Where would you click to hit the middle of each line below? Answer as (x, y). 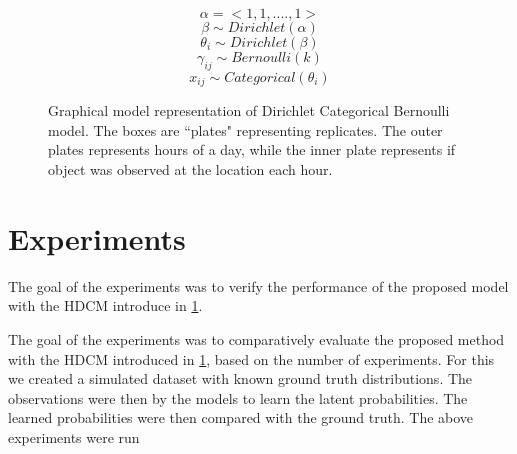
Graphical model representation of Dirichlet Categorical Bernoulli (249, 110)
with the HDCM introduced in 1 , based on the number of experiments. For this (251, 358)
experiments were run (74, 436)
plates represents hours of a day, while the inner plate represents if (252, 149)
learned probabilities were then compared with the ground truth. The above (241, 417)
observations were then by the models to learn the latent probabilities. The (238, 397)
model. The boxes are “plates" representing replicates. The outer (245, 129)
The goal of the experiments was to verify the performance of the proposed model (258, 285)
